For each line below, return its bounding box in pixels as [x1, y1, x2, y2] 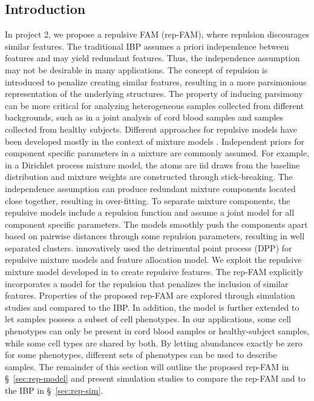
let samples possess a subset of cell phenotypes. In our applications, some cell [5, 313, 291, 325]
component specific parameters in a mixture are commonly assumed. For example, [5, 147, 310, 159]
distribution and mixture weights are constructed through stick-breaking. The [5, 170, 293, 183]
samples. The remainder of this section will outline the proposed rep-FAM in [5, 360, 289, 373]
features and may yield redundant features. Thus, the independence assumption [5, 51, 300, 64]
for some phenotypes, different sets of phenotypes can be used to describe [5, 348, 277, 361]
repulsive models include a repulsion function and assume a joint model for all [5, 206, 295, 219]
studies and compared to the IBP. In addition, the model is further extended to [5, 300, 299, 313]
